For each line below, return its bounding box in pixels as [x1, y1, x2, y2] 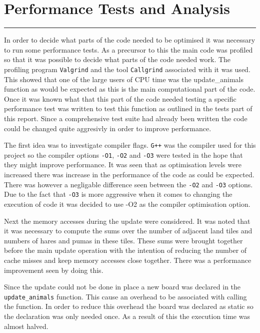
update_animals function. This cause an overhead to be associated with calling [4, 291, 247, 301]
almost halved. [4, 320, 48, 331]
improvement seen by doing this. [4, 264, 103, 275]
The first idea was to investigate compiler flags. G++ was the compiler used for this [4, 140, 256, 150]
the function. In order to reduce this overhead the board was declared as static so [4, 301, 253, 311]
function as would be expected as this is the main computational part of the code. [4, 84, 255, 94]
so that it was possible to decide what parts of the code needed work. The [4, 54, 231, 65]
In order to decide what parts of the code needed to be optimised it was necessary [4, 35, 255, 45]
